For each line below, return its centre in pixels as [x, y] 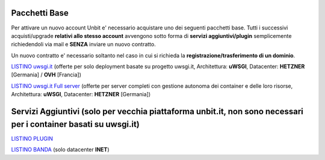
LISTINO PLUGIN [32, 138]
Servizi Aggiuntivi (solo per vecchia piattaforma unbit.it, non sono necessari [157, 112]
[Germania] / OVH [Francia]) [46, 75]
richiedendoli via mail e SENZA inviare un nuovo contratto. [83, 45]
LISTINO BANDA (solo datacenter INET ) [60, 150]
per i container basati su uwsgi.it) [75, 124]
